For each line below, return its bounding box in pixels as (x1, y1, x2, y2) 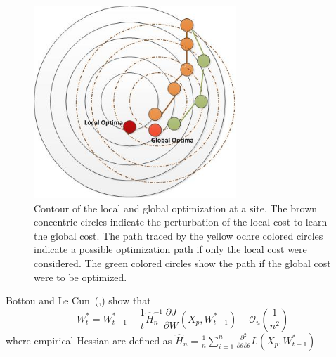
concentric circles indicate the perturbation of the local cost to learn (34, 214, 328, 229)
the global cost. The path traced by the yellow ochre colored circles (34, 228, 323, 242)
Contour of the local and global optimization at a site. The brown (34, 200, 318, 215)
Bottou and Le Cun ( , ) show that (6, 293, 151, 308)
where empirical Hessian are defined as (6, 332, 172, 347)
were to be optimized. (34, 269, 127, 284)
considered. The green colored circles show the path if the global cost (34, 255, 331, 270)
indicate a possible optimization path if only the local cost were (34, 242, 307, 257)
